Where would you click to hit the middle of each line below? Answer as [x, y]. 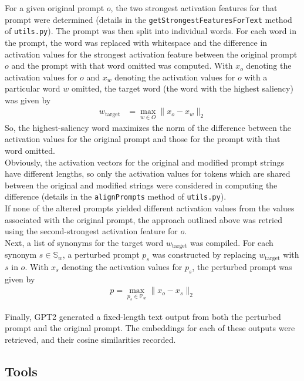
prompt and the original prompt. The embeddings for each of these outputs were [150, 328]
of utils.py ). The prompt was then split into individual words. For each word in [151, 31]
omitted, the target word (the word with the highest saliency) [183, 88]
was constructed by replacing [204, 254]
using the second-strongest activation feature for [91, 231]
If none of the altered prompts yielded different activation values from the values [150, 208]
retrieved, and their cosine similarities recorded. [90, 339]
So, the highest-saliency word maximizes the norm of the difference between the [148, 127]
